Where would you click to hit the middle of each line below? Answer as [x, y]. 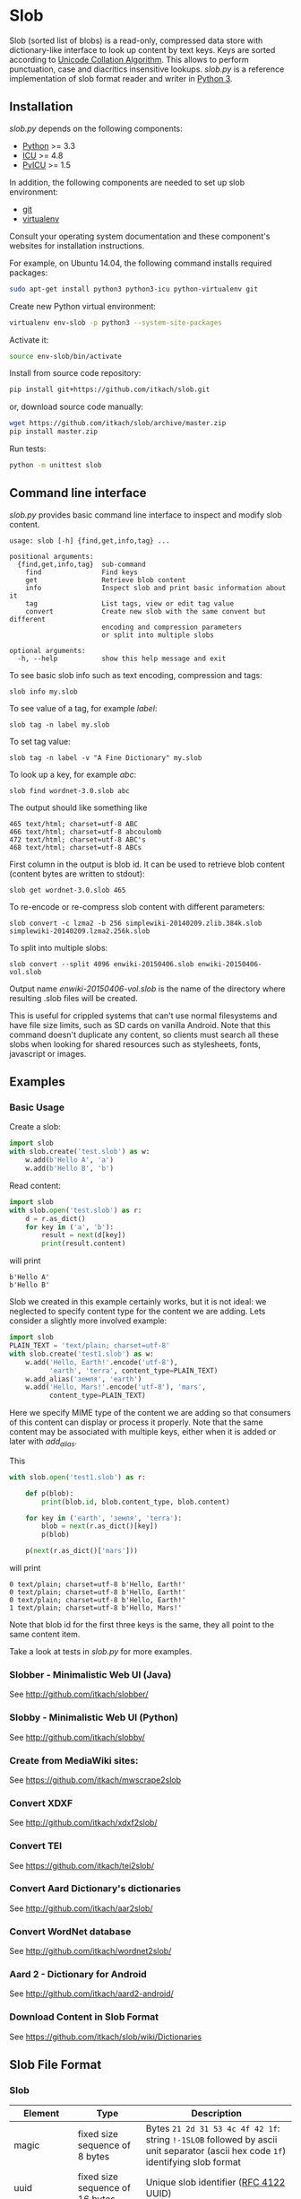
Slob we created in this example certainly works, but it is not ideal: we [138, 1302]
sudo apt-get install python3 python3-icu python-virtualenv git [133, 289]
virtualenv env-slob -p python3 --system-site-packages [116, 323]
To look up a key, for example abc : [73, 774]
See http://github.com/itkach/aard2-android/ [92, 1994]
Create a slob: [35, 1127]
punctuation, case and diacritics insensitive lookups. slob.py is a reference [147, 69]
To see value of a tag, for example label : [83, 708]
